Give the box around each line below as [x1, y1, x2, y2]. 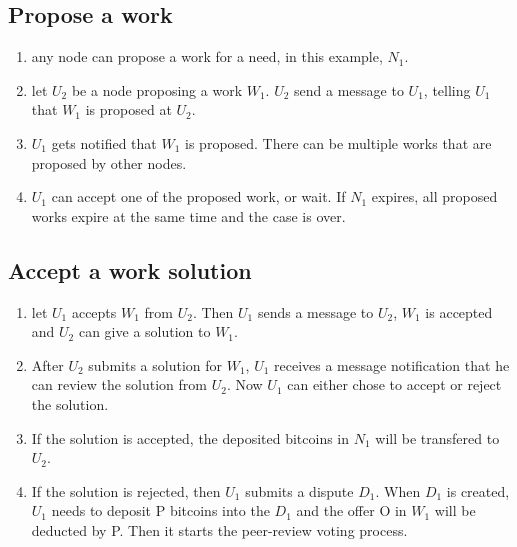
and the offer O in [296, 500, 407, 521]
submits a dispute [245, 480, 354, 501]
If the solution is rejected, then [31, 480, 221, 501]
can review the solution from [31, 374, 207, 395]
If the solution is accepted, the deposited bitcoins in [31, 427, 350, 448]
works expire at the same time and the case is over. [31, 205, 346, 226]
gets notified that [51, 132, 157, 153]
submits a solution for [88, 354, 222, 375]
